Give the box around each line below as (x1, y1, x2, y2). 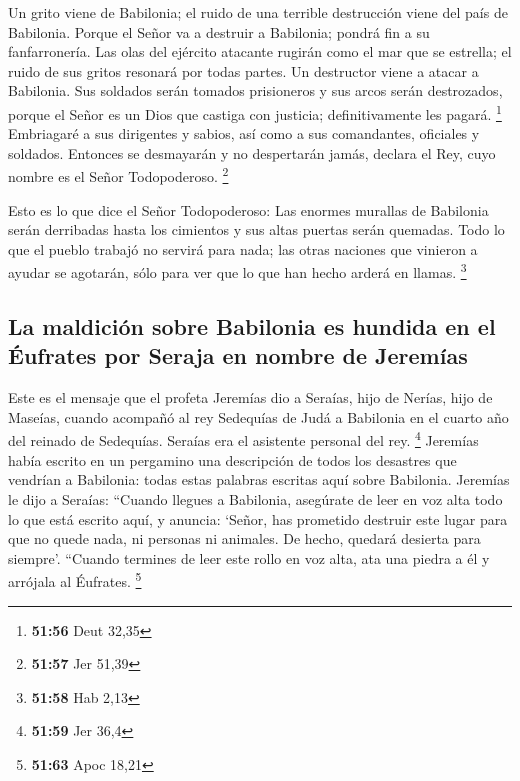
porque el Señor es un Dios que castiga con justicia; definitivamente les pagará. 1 (8, 100, 502, 124)
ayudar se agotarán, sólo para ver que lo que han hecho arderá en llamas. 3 (8, 259, 467, 283)
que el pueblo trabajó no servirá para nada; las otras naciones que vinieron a (8, 238, 478, 259)
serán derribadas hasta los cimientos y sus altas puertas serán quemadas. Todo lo (8, 219, 505, 240)
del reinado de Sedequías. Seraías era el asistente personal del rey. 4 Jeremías (8, 427, 479, 451)
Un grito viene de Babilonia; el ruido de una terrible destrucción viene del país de (8, 2, 508, 22)
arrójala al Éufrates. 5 (8, 568, 142, 591)
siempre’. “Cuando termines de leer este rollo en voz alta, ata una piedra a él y (8, 547, 490, 568)
